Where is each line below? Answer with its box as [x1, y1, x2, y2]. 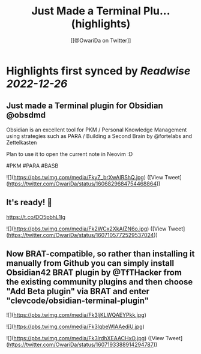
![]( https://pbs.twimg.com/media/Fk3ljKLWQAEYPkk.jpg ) [6, 311, 147, 319]
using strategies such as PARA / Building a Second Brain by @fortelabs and [6, 132, 192, 139]
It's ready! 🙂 [6, 197, 53, 208]
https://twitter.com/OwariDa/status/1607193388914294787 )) [8, 341, 158, 349]
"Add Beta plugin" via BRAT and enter [6, 286, 150, 296]
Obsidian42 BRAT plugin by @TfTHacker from [6, 267, 182, 277]
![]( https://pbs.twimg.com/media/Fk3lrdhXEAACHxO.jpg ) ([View [6, 335, 164, 342]
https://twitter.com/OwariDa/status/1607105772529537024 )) [8, 231, 158, 238]
